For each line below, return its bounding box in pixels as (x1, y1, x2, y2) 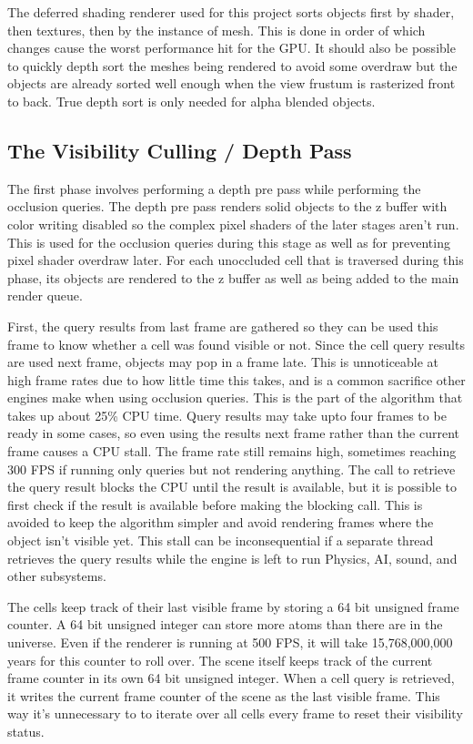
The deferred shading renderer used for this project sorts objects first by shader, (7, 3, 455, 21)
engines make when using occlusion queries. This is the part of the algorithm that (7, 388, 463, 407)
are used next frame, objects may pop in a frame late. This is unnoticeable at (7, 352, 439, 372)
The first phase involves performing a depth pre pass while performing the (7, 178, 421, 198)
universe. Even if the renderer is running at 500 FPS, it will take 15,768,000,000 (7, 633, 453, 652)
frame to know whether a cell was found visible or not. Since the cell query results (7, 334, 465, 353)
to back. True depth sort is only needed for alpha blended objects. (7, 91, 376, 110)
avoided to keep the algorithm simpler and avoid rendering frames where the (7, 513, 434, 532)
